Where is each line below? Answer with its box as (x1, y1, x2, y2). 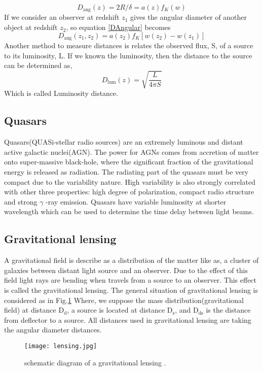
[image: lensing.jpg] (24, 342, 97, 350)
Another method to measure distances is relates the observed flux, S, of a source (4, 40, 253, 51)
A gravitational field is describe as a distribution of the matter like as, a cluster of (4, 255, 259, 265)
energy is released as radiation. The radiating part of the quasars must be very (4, 166, 249, 177)
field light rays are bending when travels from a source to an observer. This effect (4, 275, 257, 285)
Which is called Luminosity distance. (4, 88, 119, 98)
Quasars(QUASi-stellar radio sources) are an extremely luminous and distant (4, 137, 243, 147)
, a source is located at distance (67, 305, 165, 315)
